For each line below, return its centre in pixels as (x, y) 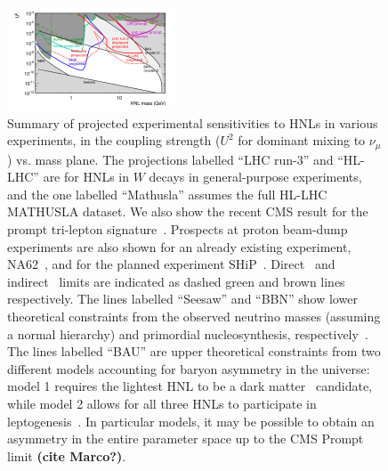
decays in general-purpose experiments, (255, 177)
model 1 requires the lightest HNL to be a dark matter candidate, (190, 386)
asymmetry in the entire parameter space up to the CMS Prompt (186, 439)
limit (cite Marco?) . (67, 455)
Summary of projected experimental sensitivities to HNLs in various (193, 122)
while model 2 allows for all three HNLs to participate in (162, 403)
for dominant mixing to (302, 140)
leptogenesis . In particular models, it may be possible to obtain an (191, 421)
